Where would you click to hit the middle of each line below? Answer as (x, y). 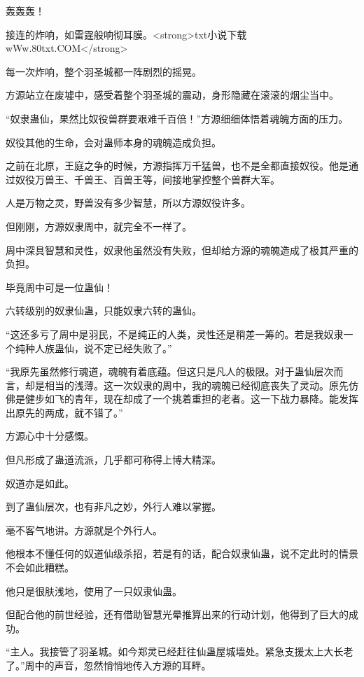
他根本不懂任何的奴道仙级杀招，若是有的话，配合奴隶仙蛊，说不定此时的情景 (182, 553)
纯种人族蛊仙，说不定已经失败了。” (93, 348)
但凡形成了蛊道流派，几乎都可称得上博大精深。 (113, 460)
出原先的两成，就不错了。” (64, 412)
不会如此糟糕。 (40, 567)
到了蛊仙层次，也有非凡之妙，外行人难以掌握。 (113, 507)
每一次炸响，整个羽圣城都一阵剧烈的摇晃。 (104, 71)
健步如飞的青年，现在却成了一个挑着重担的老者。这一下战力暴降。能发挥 (191, 399)
